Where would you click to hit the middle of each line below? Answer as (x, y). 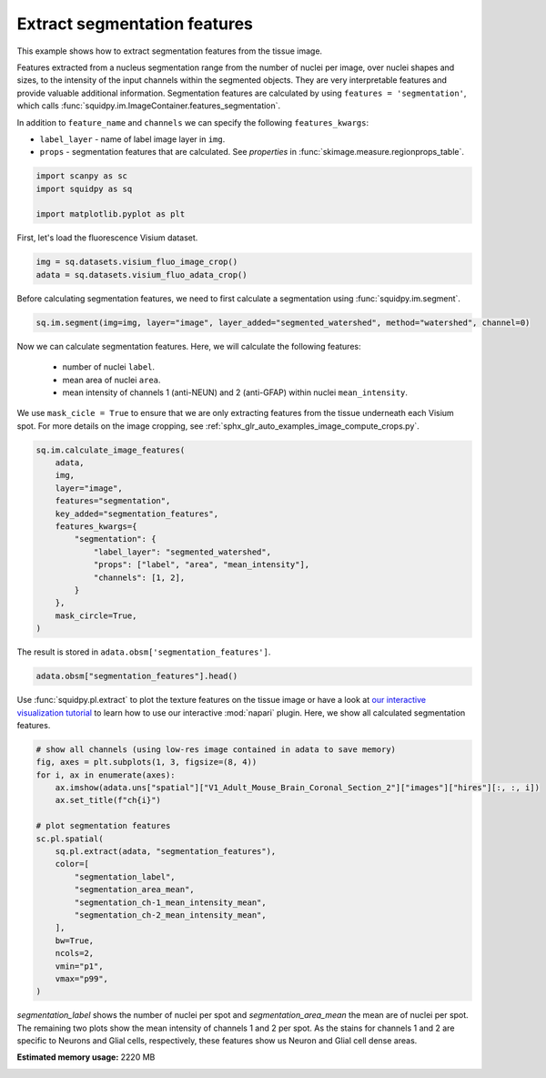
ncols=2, (75, 953)
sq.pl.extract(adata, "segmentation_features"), (166, 851)
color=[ (72, 864)
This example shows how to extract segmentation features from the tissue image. (170, 51)
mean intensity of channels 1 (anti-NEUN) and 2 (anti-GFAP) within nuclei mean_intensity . (235, 392)
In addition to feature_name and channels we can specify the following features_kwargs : (193, 122)
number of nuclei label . (108, 367)
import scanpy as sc (81, 176)
